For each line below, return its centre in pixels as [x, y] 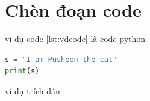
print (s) [22, 71]
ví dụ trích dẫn [33, 90]
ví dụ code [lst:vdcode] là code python [75, 39]
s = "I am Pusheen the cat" [61, 59]
